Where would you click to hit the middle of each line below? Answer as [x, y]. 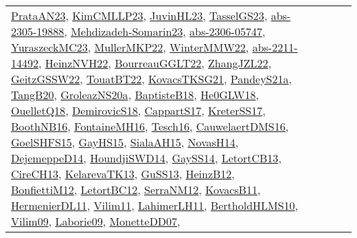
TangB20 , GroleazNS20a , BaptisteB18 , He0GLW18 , [135, 95]
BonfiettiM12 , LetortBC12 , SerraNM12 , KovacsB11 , [136, 190]
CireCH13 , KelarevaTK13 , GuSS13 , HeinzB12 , [123, 174]
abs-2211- [275, 47]
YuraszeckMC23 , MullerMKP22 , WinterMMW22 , [130, 47]
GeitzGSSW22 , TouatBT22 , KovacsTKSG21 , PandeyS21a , [151, 79]
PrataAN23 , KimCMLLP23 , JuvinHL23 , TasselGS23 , [139, 15]
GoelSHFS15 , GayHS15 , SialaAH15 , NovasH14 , [125, 142]
